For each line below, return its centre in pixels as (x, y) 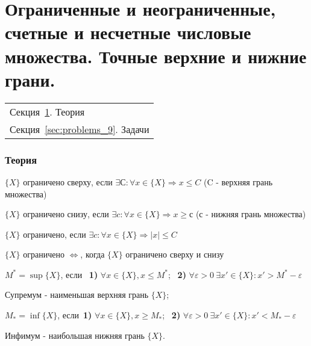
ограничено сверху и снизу (175, 254)
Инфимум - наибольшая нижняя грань (75, 335)
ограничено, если (55, 234)
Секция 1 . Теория (47, 111)
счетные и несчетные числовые (128, 32)
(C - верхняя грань (238, 181)
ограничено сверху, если (68, 181)
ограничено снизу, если (66, 214)
